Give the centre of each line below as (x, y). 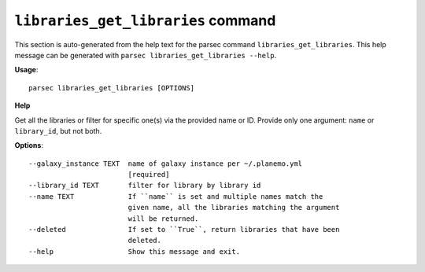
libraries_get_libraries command (145, 20)
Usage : (26, 70)
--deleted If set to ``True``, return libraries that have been (184, 230)
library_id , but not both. (58, 130)
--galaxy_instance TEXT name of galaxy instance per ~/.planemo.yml (166, 164)
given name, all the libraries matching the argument (234, 208)
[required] (149, 175)
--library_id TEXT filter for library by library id (145, 186)
